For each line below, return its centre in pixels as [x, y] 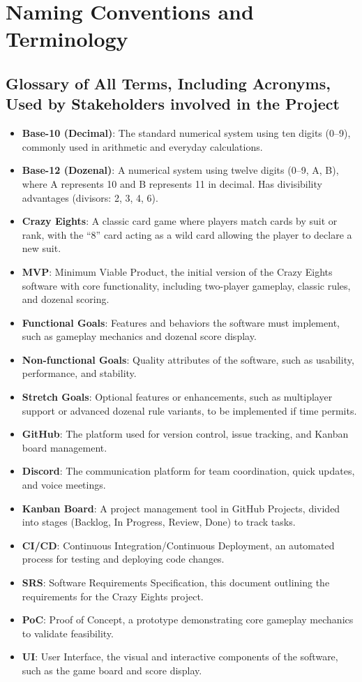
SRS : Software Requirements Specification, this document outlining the [176, 582]
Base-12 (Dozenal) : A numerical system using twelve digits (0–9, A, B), [180, 170]
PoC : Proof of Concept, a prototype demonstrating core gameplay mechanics [188, 620]
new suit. [42, 248]
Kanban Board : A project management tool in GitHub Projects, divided [181, 508]
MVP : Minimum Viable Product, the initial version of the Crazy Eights [177, 271]
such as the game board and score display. [112, 670]
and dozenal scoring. [66, 299]
